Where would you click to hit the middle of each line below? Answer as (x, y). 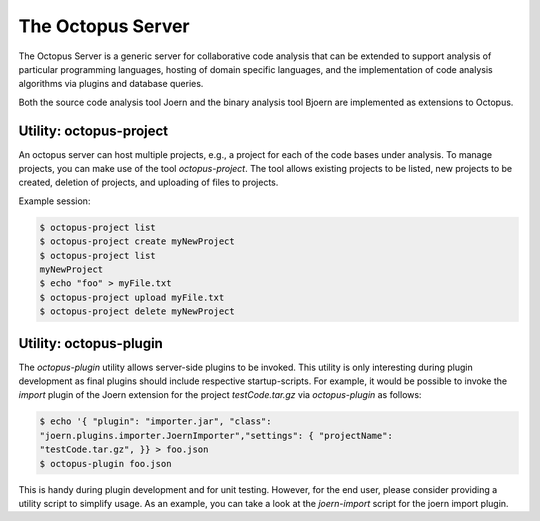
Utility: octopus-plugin (91, 343)
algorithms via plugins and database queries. (111, 84)
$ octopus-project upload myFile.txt (132, 297)
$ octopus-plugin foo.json (105, 463)
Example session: (54, 201)
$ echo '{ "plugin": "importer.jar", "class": (155, 421)
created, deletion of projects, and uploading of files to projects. (148, 182)
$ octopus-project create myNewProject (137, 241)
